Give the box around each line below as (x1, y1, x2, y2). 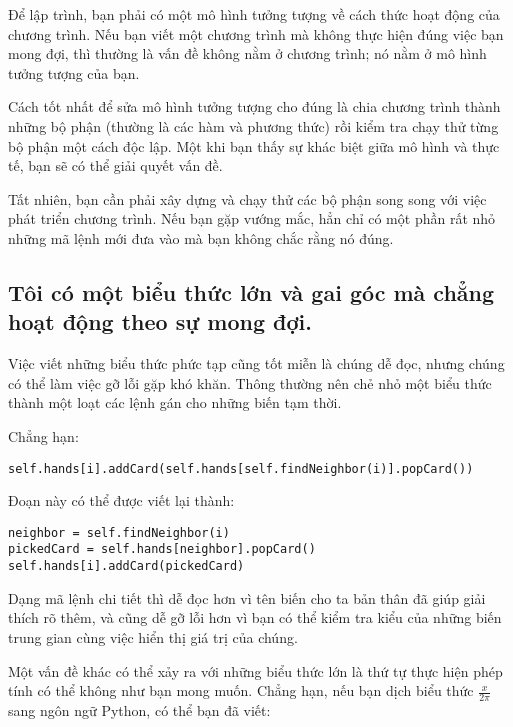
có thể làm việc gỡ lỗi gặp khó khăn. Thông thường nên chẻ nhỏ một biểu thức (8, 372, 492, 393)
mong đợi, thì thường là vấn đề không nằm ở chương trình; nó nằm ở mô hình (8, 43, 487, 64)
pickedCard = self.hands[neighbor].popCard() (8, 542, 316, 557)
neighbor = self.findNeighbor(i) (8, 525, 230, 540)
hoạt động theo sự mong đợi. (8, 306, 312, 337)
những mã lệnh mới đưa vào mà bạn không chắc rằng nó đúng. (8, 227, 394, 248)
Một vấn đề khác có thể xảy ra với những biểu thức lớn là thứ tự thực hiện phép (8, 660, 503, 681)
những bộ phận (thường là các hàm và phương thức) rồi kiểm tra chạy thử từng (8, 115, 499, 136)
